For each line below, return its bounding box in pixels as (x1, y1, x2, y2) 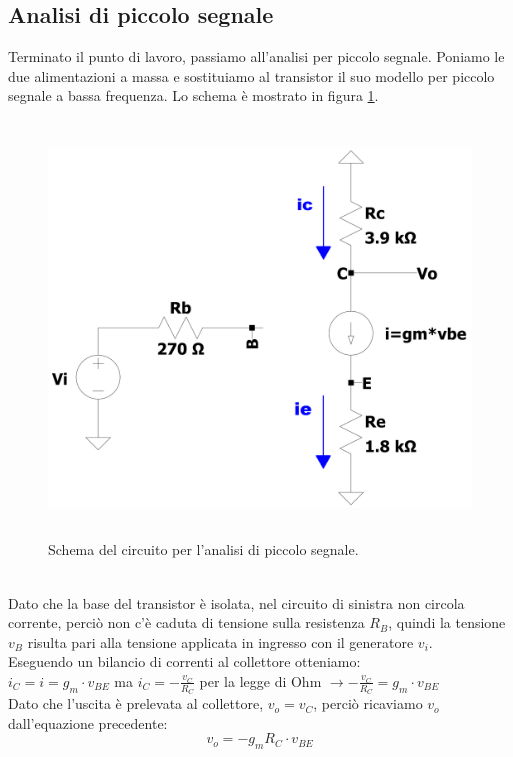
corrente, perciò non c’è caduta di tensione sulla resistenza (8, 612, 365, 633)
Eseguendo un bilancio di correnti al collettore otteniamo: (8, 651, 361, 672)
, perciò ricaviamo (313, 693, 423, 714)
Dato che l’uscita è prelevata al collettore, (8, 693, 264, 714)
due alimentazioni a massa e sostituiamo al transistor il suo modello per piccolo (8, 65, 495, 86)
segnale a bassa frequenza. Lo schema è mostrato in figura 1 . (8, 85, 379, 106)
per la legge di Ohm (199, 670, 322, 691)
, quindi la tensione (388, 612, 506, 633)
